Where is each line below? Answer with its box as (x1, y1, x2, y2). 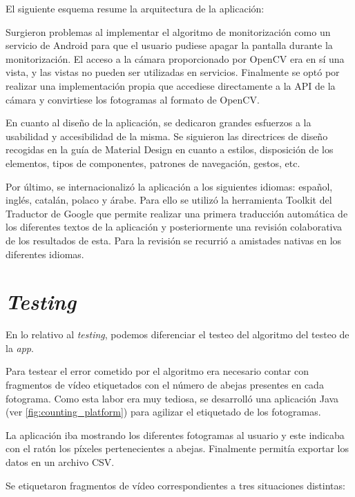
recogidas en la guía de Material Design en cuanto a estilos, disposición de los (6, 142, 334, 157)
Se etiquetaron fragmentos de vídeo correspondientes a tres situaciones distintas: (6, 478, 345, 492)
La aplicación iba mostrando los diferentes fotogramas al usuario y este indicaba (6, 427, 345, 442)
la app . (6, 340, 34, 355)
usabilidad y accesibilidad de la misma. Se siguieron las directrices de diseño (6, 128, 328, 143)
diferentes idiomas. (6, 246, 84, 261)
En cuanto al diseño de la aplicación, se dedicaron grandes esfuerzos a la (6, 115, 311, 130)
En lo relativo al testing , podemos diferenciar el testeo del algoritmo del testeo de (6, 327, 349, 342)
